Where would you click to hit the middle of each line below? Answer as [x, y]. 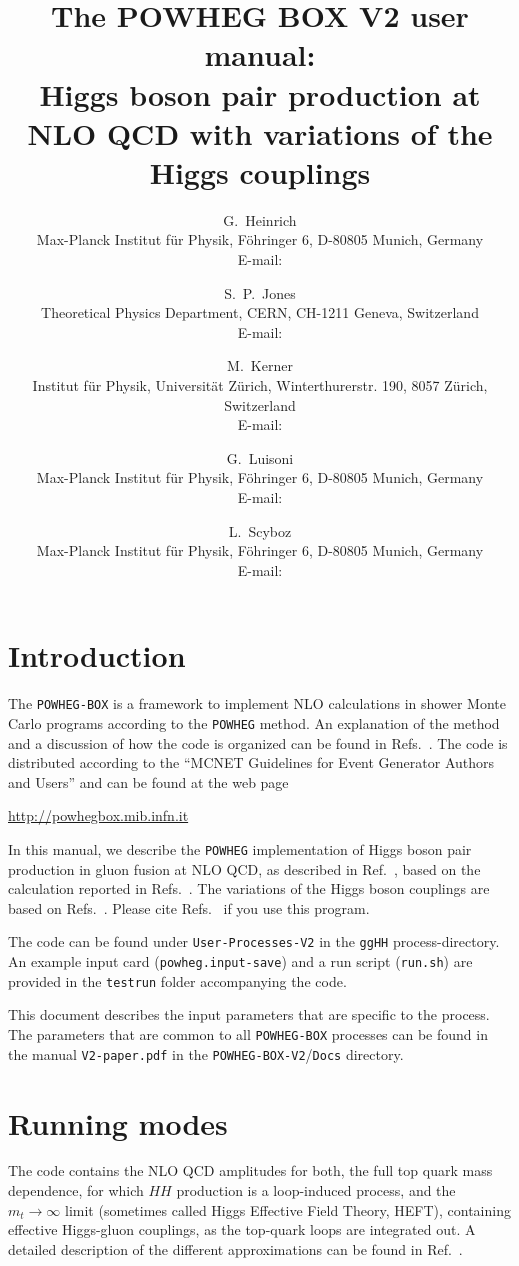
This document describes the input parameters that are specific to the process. [249, 1014]
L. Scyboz [260, 530]
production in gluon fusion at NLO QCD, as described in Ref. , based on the [244, 868]
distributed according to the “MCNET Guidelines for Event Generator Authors [251, 762]
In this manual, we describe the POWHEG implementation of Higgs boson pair [240, 849]
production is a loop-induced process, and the [316, 1190]
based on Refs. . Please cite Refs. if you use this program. [189, 907]
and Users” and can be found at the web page [148, 781]
